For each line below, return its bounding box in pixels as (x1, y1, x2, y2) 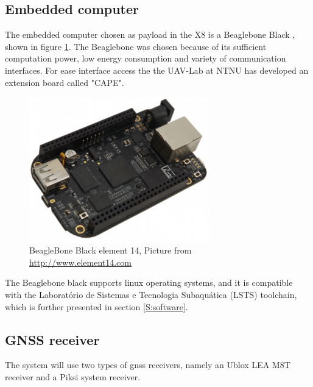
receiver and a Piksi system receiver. (5, 370, 141, 383)
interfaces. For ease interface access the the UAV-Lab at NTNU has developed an (5, 63, 309, 76)
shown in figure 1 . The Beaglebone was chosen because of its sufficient (5, 40, 267, 52)
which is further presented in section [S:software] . (5, 300, 188, 313)
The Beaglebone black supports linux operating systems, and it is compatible (5, 276, 293, 289)
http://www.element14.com (29, 255, 132, 268)
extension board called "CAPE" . (5, 76, 124, 88)
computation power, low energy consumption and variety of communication (5, 52, 286, 65)
